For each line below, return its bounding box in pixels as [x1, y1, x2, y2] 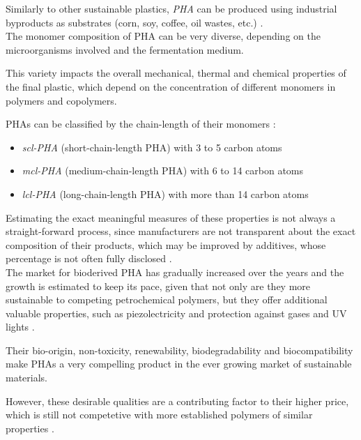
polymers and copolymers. [6, 93, 117, 107]
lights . [6, 319, 35, 334]
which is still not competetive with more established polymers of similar [6, 407, 313, 422]
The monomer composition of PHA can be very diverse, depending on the [6, 29, 321, 43]
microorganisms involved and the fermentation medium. [6, 42, 244, 56]
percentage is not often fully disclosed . [6, 251, 172, 266]
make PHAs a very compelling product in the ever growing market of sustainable [6, 356, 352, 371]
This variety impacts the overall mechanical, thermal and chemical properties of [6, 66, 346, 80]
